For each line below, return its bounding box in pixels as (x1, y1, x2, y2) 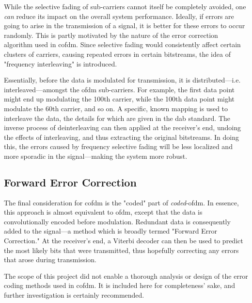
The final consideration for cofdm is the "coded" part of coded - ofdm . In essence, (4, 197, 239, 207)
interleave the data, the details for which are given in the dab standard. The (4, 113, 231, 123)
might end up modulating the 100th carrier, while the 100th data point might (4, 94, 235, 104)
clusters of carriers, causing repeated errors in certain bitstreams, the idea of (4, 49, 231, 59)
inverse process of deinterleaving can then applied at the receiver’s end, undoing (4, 122, 241, 133)
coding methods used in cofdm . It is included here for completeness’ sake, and (4, 280, 235, 290)
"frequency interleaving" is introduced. (4, 58, 117, 68)
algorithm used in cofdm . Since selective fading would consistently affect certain (4, 39, 241, 50)
